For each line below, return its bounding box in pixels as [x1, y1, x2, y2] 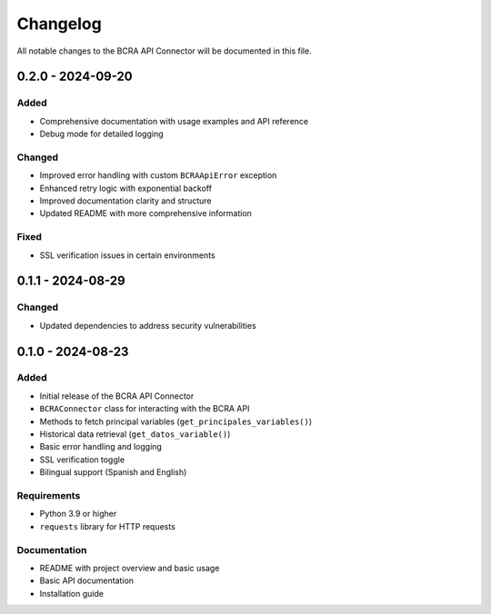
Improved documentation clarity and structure [39, 195, 212, 206]
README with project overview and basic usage [39, 562, 220, 573]
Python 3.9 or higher [39, 509, 117, 520]
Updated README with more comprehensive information [39, 208, 252, 219]
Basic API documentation [39, 575, 135, 586]
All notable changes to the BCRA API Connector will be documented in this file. [16, 45, 313, 56]
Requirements [16, 489, 81, 501]
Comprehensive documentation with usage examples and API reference [39, 115, 309, 126]
